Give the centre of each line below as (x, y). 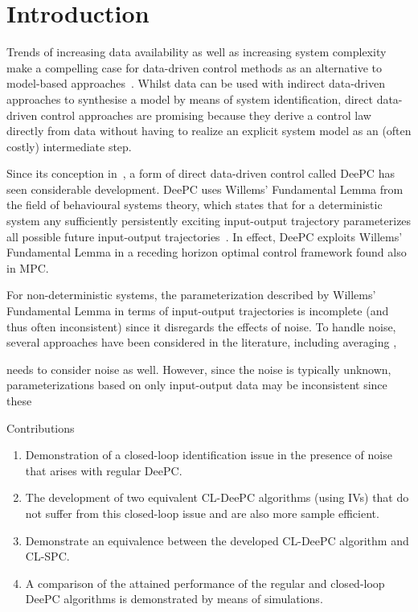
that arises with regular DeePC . (104, 470)
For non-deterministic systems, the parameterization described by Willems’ (191, 295)
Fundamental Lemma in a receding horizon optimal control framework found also (207, 252)
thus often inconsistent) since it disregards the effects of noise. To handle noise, (201, 326)
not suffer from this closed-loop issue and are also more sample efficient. (202, 513)
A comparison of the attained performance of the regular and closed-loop (205, 583)
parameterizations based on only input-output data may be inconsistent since (197, 385)
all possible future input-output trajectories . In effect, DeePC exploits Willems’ (205, 236)
